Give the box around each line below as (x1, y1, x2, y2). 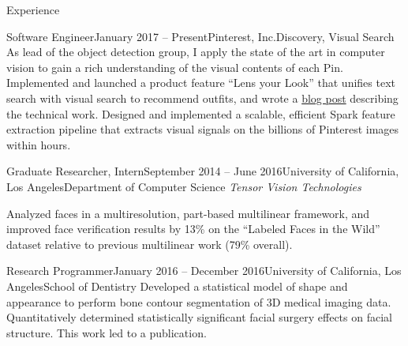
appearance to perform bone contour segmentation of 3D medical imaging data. (6, 293, 391, 310)
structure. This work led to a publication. (6, 324, 207, 340)
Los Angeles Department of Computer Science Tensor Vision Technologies (6, 178, 361, 194)
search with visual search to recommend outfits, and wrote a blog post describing (6, 89, 399, 106)
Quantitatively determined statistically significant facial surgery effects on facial (6, 309, 392, 325)
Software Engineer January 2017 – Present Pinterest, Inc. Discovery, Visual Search (6, 28, 395, 44)
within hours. (6, 136, 71, 152)
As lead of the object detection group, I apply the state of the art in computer (6, 43, 385, 60)
